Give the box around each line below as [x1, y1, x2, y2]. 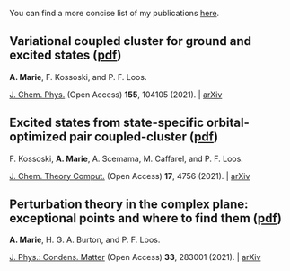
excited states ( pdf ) [9, 48, 122, 63]
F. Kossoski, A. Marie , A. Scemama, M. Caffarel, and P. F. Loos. [9, 153, 244, 164]
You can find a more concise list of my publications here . [9, 8, 220, 18]
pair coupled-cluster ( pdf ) [68, 130, 218, 145]
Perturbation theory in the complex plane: [9, 197, 249, 212]
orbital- [206, 115, 250, 131]
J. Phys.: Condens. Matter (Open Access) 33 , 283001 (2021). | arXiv [9, 252, 261, 263]
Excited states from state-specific [9, 115, 205, 131]
